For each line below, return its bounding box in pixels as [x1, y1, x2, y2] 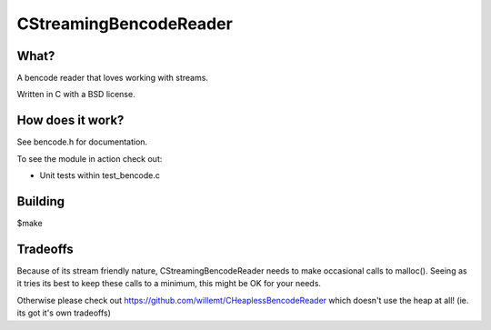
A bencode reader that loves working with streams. [16, 73, 209, 84]
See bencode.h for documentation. [16, 136, 148, 147]
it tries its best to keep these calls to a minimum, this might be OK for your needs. [16, 278, 322, 289]
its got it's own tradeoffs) [16, 307, 111, 318]
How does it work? [16, 113, 125, 128]
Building [16, 194, 65, 209]
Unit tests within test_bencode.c [39, 170, 161, 181]
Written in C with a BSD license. [16, 89, 135, 100]
